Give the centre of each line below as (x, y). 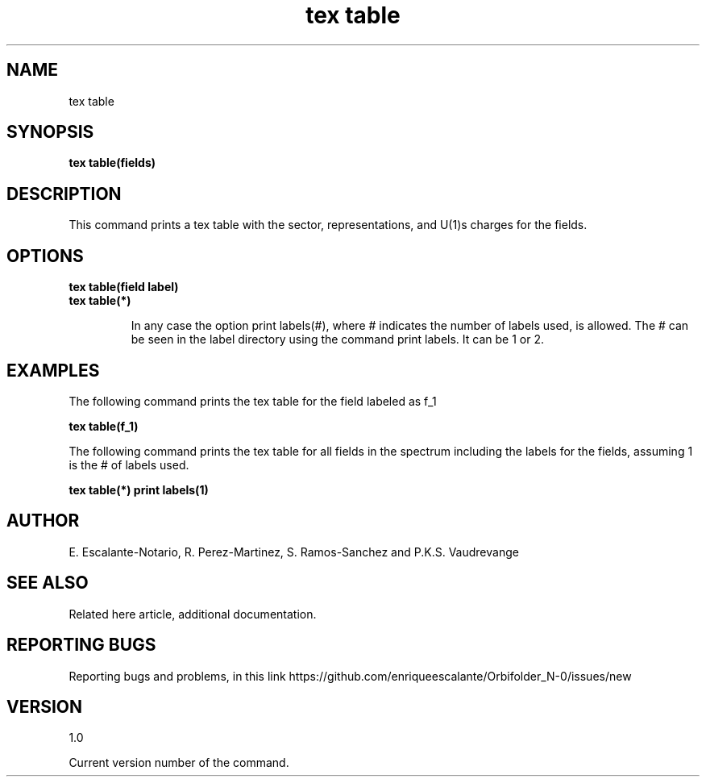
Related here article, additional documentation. (193, 614)
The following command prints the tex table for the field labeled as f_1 (253, 401)
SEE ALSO (48, 583)
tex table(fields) (112, 163)
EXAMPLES (53, 370)
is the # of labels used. (129, 464)
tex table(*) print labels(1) (139, 489)
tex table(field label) (124, 287)
